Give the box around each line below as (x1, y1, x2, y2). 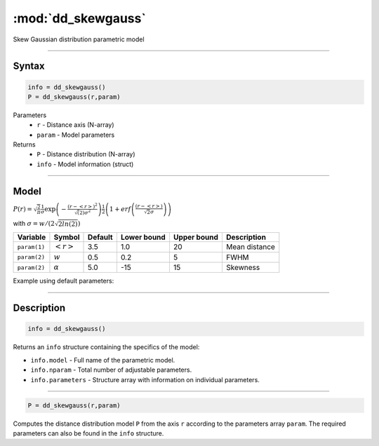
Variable (17, 232, 46, 242)
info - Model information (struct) (36, 160, 134, 168)
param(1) (17, 243, 46, 250)
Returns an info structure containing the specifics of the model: (13, 343, 200, 351)
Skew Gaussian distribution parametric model (13, 35, 145, 43)
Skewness (225, 263, 260, 273)
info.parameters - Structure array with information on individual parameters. (30, 375, 260, 384)
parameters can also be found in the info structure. (13, 428, 164, 438)
